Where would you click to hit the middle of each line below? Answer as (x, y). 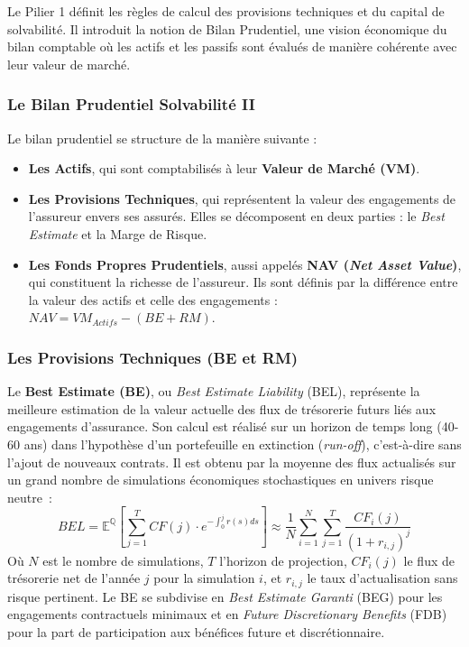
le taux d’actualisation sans (382, 578)
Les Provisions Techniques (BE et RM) (153, 357)
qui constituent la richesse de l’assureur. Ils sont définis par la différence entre (243, 282)
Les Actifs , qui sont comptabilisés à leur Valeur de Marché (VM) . (224, 168)
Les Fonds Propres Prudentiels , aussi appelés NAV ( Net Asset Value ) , (245, 264)
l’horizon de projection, (283, 560)
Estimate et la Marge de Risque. (118, 233)
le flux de (429, 560)
